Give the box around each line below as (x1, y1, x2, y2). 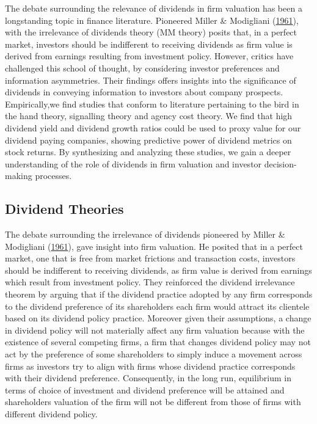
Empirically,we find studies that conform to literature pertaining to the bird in (5, 97, 299, 110)
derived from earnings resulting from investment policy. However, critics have (5, 49, 294, 62)
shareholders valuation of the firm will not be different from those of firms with (5, 395, 301, 408)
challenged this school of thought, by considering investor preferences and (5, 61, 280, 74)
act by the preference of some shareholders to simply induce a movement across (5, 348, 302, 360)
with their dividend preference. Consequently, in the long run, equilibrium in (5, 371, 291, 384)
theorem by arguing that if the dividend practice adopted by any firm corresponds (5, 288, 313, 301)
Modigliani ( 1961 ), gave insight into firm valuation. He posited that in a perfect (5, 239, 303, 252)
